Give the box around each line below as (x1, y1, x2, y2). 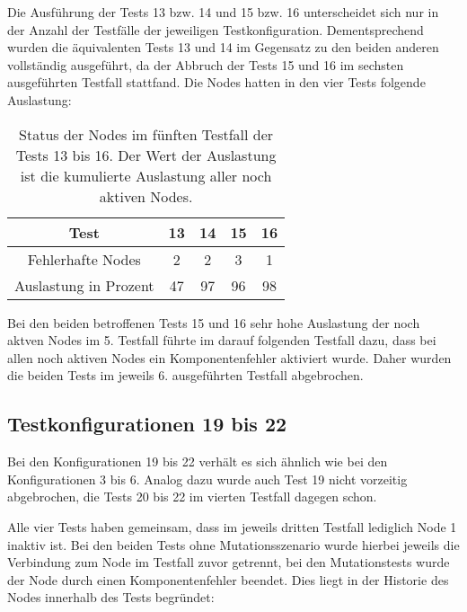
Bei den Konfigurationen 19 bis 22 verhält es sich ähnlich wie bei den (7, 452, 388, 471)
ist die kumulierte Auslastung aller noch (20, 164, 272, 186)
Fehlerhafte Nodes (27, 248, 141, 270)
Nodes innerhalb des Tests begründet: (7, 588, 215, 607)
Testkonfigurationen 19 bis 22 (7, 410, 287, 438)
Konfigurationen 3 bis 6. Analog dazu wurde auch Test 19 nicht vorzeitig (7, 469, 408, 488)
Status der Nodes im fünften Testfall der (19, 123, 274, 145)
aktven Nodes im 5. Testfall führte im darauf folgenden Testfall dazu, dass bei (7, 331, 436, 350)
